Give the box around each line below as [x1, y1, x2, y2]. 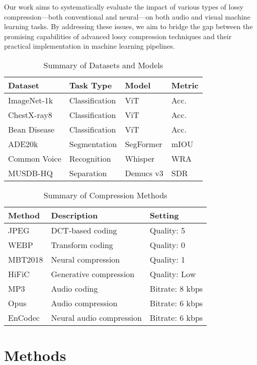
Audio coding [51, 282, 98, 294]
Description [51, 209, 98, 221]
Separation [69, 167, 107, 179]
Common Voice [8, 152, 61, 164]
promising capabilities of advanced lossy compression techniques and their [4, 31, 232, 41]
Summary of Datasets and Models [43, 59, 163, 71]
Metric [171, 79, 199, 91]
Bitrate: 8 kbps [149, 282, 203, 294]
